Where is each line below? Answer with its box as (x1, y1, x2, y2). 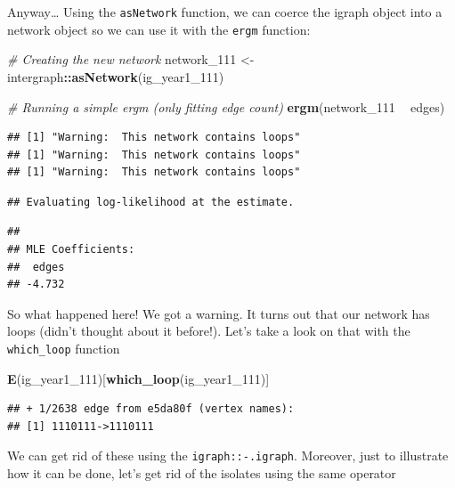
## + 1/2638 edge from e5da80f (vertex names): (7, 403, 295, 416)
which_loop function (7, 339, 120, 358)
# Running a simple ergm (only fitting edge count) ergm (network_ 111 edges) (7, 97, 445, 116)
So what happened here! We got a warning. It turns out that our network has (7, 304, 430, 322)
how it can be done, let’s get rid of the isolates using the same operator (7, 464, 396, 483)
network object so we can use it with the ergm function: (7, 20, 311, 38)
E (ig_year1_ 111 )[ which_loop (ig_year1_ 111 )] (7, 369, 270, 387)
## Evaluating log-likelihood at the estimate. (7, 195, 295, 208)
